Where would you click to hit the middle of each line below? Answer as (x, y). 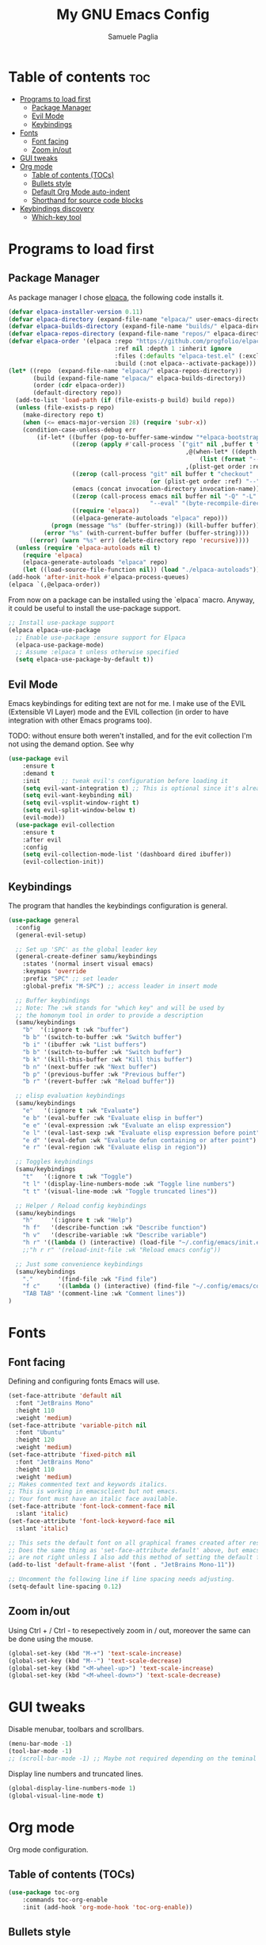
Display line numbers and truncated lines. (76, 1774)
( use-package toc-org (44, 1893)
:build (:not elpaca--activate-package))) (186, 363)
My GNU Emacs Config (133, 15)
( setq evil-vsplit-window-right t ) (81, 803)
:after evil (42, 840)
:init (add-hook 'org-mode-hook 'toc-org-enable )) (108, 1908)
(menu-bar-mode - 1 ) (40, 1744)
